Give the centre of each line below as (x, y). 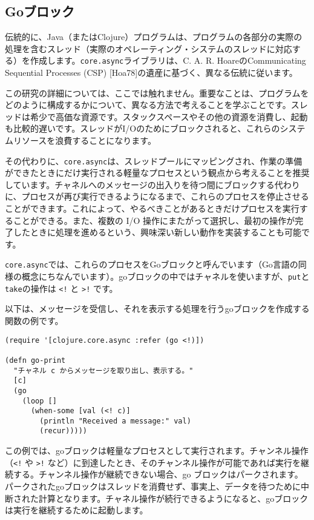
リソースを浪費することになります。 (84, 140)
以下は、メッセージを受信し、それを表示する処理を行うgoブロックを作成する (157, 309)
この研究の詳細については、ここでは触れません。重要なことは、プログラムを (157, 93)
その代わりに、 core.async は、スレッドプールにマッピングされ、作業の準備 (154, 160)
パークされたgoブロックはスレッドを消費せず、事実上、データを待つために (153, 486)
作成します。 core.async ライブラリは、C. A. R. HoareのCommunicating (168, 60)
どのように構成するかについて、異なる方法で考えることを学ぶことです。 (148, 105)
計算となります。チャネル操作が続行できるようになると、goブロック (173, 498)
